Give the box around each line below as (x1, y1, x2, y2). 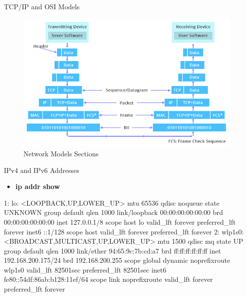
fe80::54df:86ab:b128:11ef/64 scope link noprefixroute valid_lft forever (4, 274, 213, 284)
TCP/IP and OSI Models (4, 1, 80, 11)
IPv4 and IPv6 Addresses (4, 165, 79, 175)
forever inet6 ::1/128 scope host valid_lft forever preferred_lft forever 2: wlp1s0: (4, 226, 244, 236)
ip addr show (15, 181, 60, 191)
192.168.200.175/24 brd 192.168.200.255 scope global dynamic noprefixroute (4, 255, 230, 265)
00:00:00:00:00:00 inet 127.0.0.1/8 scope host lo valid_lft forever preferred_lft (4, 216, 236, 227)
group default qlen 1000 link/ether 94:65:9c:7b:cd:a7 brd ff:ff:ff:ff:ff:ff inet (4, 245, 221, 255)
